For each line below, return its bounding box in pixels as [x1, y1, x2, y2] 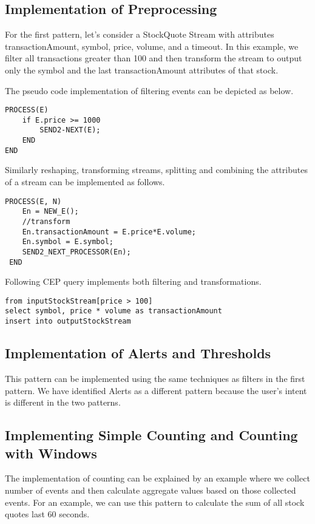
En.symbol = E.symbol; [22, 237, 113, 247]
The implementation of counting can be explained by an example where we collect [5, 472, 310, 485]
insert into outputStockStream [5, 317, 131, 326]
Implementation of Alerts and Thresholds [5, 344, 271, 362]
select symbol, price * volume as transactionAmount [5, 307, 222, 316]
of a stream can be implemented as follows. [5, 175, 165, 188]
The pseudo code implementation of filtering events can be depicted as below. [5, 84, 294, 97]
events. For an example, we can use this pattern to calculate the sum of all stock [5, 495, 305, 508]
